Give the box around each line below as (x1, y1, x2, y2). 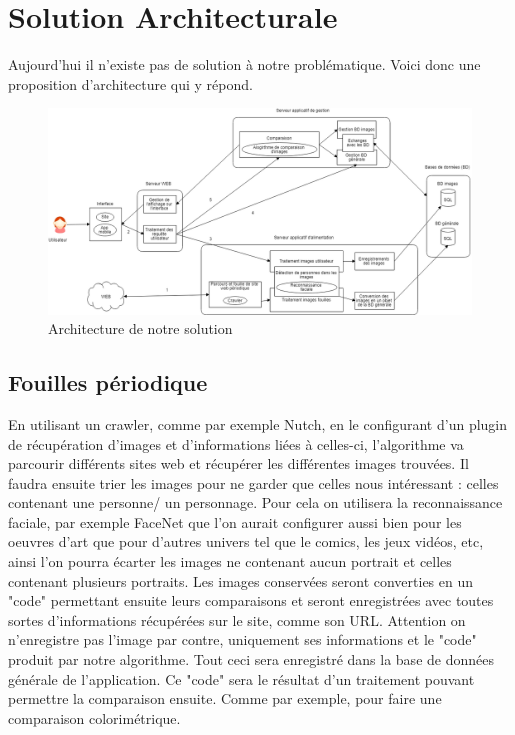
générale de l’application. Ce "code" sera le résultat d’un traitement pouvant (8, 668, 475, 689)
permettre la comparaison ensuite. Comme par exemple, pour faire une (8, 688, 442, 709)
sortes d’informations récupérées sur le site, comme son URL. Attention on (8, 609, 466, 630)
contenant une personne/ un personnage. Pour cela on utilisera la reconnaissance (8, 492, 503, 513)
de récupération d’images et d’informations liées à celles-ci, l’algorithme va (8, 433, 464, 454)
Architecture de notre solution (48, 318, 233, 339)
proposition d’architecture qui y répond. (8, 73, 253, 94)
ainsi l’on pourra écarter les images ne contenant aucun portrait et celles (8, 551, 452, 572)
